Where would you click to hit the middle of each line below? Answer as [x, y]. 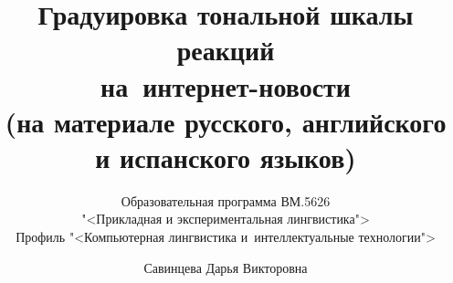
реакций [226, 50]
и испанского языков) [226, 157]
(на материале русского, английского [226, 121]
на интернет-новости [226, 85]
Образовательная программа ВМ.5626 [226, 200]
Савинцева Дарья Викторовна [226, 267]
